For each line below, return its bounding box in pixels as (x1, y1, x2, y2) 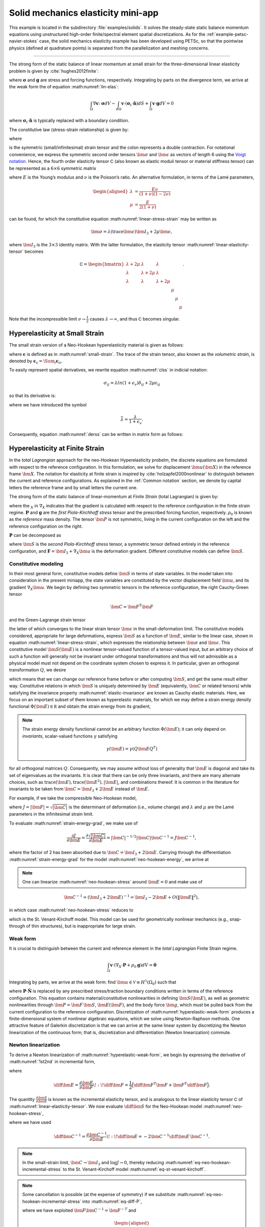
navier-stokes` (9, 38, 39, 44)
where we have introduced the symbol (9, 401, 87, 407)
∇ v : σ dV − (93, 101, 115, 107)
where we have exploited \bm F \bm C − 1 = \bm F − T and (22, 1207, 136, 1213)
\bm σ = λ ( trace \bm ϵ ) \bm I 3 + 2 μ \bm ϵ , (91, 229, 172, 236)
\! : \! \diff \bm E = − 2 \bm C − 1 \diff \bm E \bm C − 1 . (106, 1133, 210, 1140)
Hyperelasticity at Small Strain (9, 329, 104, 338)
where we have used (9, 1120, 52, 1125)
